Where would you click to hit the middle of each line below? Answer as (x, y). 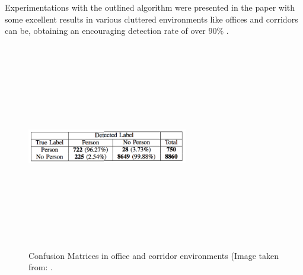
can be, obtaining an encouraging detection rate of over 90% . (117, 31)
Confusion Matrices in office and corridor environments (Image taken (154, 255)
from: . (41, 267)
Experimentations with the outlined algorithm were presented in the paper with (150, 7)
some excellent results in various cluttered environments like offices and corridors (151, 19)
